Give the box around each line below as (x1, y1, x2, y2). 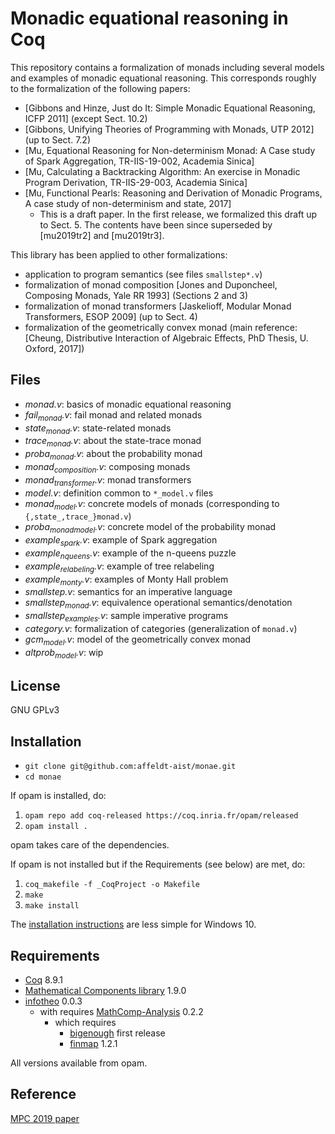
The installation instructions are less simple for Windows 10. (10, 918, 257, 931)
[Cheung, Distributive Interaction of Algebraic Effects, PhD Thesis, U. (24, 332, 309, 344)
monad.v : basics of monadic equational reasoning (24, 398, 232, 410)
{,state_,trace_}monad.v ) (24, 510, 132, 522)
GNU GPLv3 (10, 704, 60, 716)
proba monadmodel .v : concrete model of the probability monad (24, 521, 277, 536)
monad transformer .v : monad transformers (24, 473, 192, 488)
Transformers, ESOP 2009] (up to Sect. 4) (24, 310, 198, 322)
